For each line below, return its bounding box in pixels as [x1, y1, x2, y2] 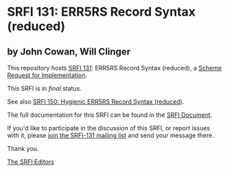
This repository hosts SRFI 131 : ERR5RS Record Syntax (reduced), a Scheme [7, 64, 222, 72]
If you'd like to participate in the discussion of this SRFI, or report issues [7, 124, 210, 132]
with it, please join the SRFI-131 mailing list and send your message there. [7, 131, 215, 139]
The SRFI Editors [7, 158, 55, 166]
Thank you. [7, 145, 39, 152]
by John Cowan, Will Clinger [7, 46, 131, 57]
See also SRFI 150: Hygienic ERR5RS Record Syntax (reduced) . [7, 98, 184, 106]
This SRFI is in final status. [7, 85, 82, 92]
